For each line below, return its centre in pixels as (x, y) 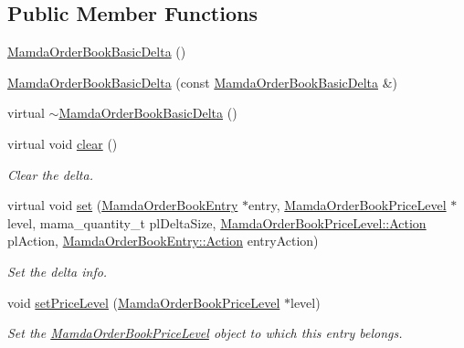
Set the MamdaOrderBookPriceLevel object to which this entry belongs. (205, 333)
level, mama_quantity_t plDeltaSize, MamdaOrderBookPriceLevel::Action (217, 222)
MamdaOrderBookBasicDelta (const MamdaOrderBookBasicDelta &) (203, 82)
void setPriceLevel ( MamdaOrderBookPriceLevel (144, 302)
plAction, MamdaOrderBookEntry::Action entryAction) (163, 241)
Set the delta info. (58, 271)
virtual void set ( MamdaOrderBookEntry (123, 205)
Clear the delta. (50, 174)
